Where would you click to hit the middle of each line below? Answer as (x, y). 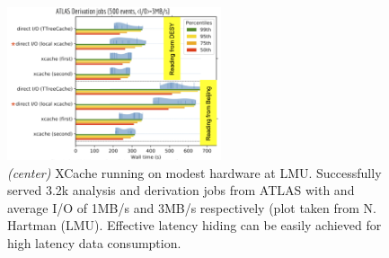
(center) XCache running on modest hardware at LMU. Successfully (194, 172)
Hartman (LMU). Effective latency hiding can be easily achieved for (194, 225)
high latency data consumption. (94, 243)
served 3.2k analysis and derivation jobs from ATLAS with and (181, 190)
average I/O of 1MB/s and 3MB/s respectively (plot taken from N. (192, 207)
